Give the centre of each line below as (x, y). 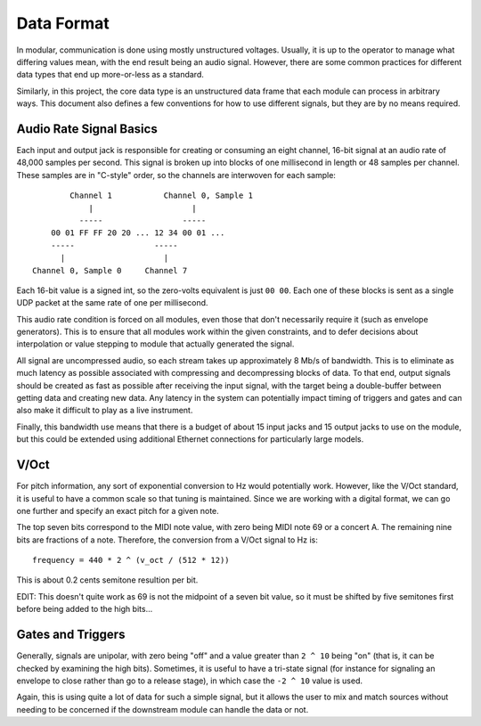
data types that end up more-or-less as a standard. (110, 75)
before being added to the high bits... (85, 609)
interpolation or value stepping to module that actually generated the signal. (155, 344)
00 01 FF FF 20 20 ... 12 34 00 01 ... (138, 233)
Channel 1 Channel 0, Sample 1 (162, 196)
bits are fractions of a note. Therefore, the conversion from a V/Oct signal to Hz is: (167, 540)
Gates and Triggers (71, 635)
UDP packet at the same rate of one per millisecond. (112, 303)
